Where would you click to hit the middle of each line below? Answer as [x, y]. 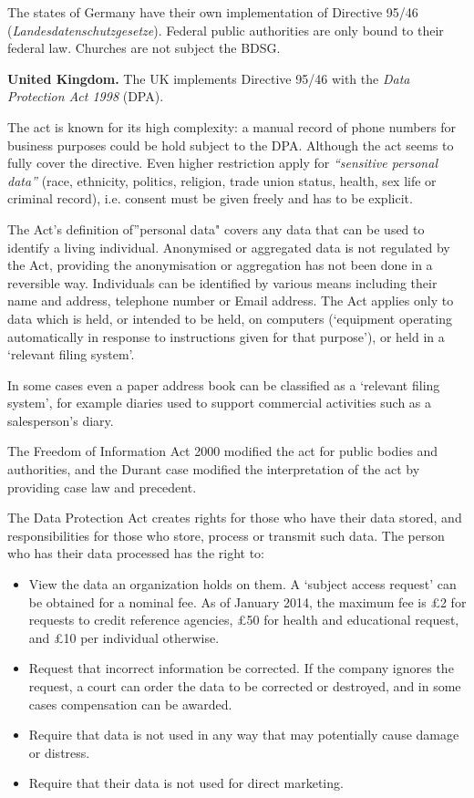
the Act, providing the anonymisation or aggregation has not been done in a [220, 265]
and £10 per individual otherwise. [124, 637]
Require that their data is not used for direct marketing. [186, 783]
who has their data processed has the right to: [136, 553]
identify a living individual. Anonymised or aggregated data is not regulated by [229, 247]
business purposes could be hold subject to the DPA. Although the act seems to [231, 145]
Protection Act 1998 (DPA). [86, 96]
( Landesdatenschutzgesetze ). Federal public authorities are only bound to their [226, 30]
